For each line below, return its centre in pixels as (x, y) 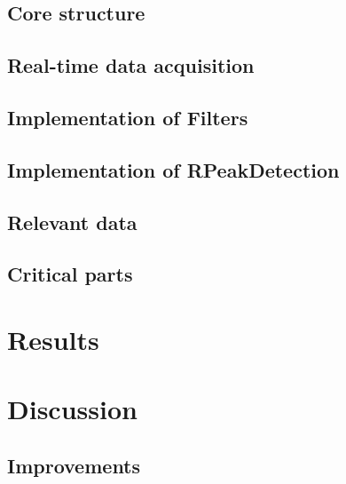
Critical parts (70, 274)
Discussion (72, 409)
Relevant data (72, 222)
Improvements (74, 465)
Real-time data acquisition (131, 65)
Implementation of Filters (128, 117)
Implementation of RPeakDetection (173, 169)
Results (53, 339)
